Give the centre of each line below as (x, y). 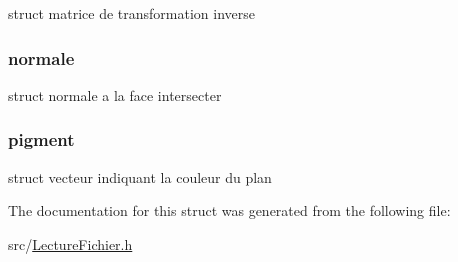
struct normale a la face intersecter (115, 94)
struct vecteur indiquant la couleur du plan (140, 176)
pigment (41, 139)
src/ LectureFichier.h (70, 243)
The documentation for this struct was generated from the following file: (229, 210)
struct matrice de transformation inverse (131, 13)
